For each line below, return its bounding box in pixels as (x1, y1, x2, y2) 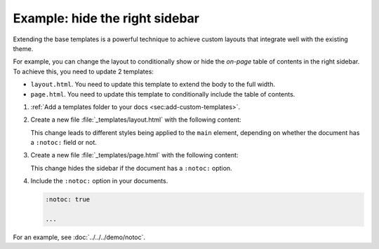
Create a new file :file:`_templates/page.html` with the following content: (30, 151, 239, 159)
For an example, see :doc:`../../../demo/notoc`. (13, 233, 146, 241)
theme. (13, 44, 34, 52)
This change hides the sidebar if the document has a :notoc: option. (30, 164, 232, 172)
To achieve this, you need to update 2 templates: (13, 67, 154, 76)
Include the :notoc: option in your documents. (30, 177, 168, 185)
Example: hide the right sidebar (13, 10, 200, 26)
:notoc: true (45, 196, 91, 204)
